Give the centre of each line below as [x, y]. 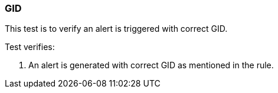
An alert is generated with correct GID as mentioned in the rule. [151, 65]
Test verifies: [30, 47]
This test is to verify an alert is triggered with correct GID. [116, 29]
